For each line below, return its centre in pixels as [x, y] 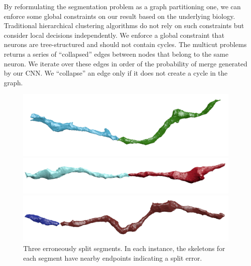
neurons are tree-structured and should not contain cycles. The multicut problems [125, 44]
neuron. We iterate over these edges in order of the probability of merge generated [126, 63]
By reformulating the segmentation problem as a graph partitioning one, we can [122, 6]
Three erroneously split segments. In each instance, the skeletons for [124, 248]
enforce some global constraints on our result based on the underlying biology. [119, 16]
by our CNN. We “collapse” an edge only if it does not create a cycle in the [116, 73]
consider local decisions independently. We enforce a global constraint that [114, 35]
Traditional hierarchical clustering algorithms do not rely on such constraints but [124, 25]
